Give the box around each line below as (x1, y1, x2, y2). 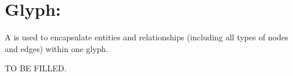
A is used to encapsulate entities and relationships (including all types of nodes (5, 31, 288, 43)
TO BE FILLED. (5, 62, 67, 74)
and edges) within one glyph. (5, 42, 109, 54)
